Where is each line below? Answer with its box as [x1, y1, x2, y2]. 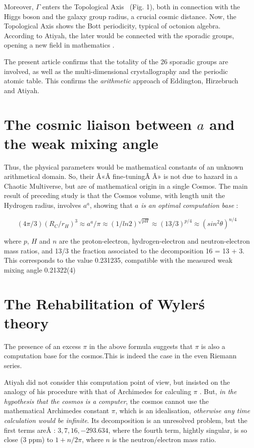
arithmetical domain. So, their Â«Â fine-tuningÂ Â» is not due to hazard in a [4, 171, 238, 181]
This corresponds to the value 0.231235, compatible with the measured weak [4, 255, 233, 265]
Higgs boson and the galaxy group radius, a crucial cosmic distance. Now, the [4, 11, 236, 21]
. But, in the [199, 386, 237, 397]
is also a [201, 341, 225, 351]
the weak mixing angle [4, 133, 159, 153]
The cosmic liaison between [4, 114, 192, 134]
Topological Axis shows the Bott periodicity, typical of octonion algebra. [4, 21, 221, 31]
